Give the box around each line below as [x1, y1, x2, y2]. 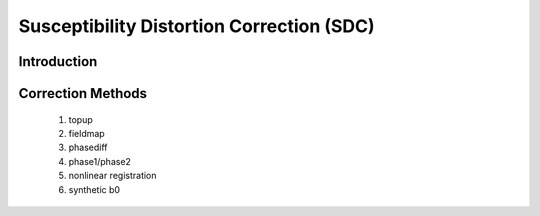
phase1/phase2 [68, 155, 132, 167]
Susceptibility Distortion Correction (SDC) [18, 15, 375, 37]
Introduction [18, 53, 98, 70]
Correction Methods [18, 85, 148, 102]
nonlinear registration [68, 170, 157, 182]
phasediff [68, 141, 109, 154]
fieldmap [68, 127, 105, 139]
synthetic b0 [68, 183, 120, 195]
